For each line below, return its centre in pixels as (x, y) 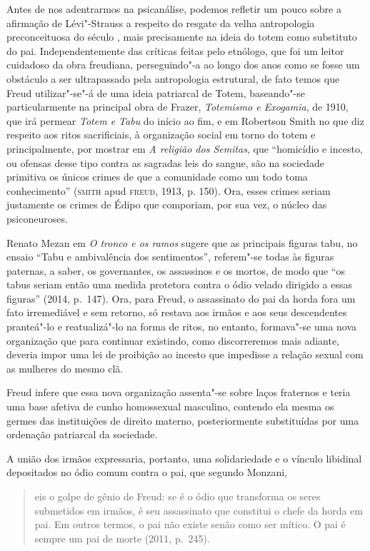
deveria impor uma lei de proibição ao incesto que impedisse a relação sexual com (185, 354)
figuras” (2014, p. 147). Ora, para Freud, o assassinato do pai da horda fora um (181, 298)
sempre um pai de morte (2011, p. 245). (122, 538)
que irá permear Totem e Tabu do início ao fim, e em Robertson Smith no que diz (185, 120)
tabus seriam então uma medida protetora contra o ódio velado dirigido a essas (179, 284)
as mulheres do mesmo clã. (65, 368)
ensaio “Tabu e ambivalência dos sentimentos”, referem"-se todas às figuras (170, 257)
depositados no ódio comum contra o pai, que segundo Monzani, (147, 472)
